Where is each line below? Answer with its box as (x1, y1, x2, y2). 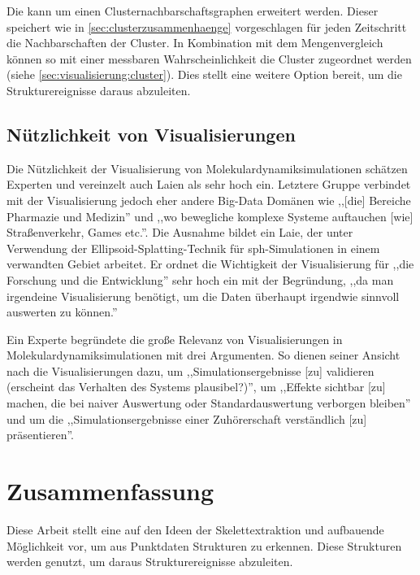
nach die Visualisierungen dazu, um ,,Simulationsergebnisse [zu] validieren (6, 362, 375, 379)
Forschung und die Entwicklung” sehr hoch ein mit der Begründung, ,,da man (6, 271, 394, 288)
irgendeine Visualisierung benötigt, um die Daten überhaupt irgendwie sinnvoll (6, 287, 400, 304)
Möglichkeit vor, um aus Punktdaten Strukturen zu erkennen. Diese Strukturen (6, 537, 402, 554)
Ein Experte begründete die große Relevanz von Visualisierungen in (6, 330, 343, 347)
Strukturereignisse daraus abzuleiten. (6, 81, 191, 98)
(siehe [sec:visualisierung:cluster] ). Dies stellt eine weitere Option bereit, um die (6, 66, 402, 83)
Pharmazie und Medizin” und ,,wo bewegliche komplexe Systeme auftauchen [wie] (6, 207, 414, 224)
